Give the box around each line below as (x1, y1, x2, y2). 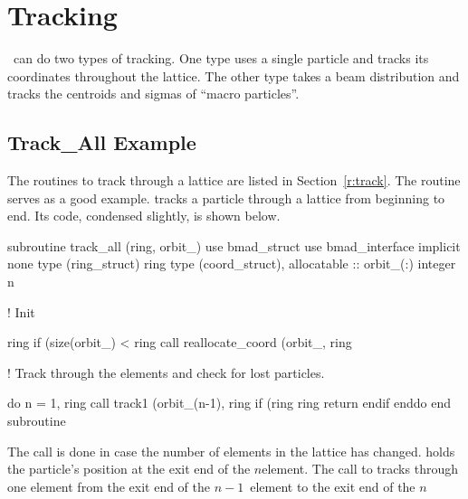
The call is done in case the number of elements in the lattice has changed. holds (7, 441, 455, 460)
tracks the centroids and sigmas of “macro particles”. (7, 84, 300, 103)
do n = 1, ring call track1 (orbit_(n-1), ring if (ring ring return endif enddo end (7, 393, 452, 412)
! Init (7, 302, 35, 321)
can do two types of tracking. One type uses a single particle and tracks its (13, 49, 429, 68)
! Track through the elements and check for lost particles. (7, 362, 325, 381)
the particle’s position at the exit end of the (7, 459, 251, 478)
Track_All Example (7, 128, 196, 156)
